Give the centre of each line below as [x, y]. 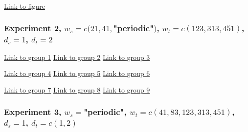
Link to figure [24, 6]
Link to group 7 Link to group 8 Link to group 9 [77, 90]
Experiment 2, [33, 28]
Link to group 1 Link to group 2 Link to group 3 [77, 57]
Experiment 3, [33, 111]
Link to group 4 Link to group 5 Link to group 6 [77, 73]
